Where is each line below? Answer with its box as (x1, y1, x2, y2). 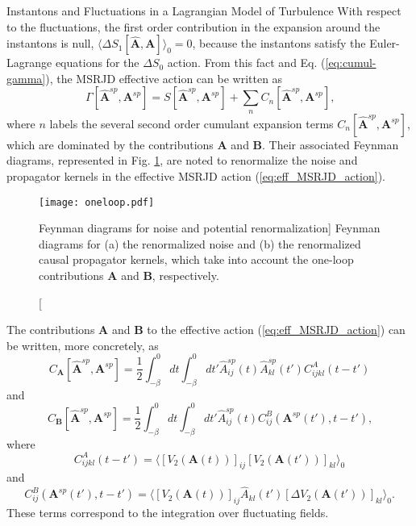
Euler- (369, 35, 400, 52)
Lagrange (6, 54, 52, 71)
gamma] (6, 69, 46, 86)
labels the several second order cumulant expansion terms (49, 115, 334, 131)
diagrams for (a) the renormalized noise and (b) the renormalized (39, 235, 361, 252)
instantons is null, (6, 35, 94, 52)
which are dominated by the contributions (6, 136, 214, 152)
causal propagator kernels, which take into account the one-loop (39, 251, 354, 268)
